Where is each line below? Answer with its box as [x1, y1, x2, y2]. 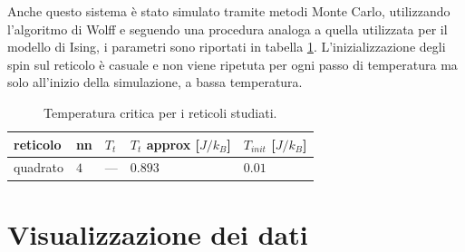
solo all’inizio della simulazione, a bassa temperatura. [7, 73, 303, 92]
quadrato [14, 158, 63, 177]
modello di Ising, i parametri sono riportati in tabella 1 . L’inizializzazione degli [7, 37, 446, 56]
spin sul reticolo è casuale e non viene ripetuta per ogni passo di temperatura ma [7, 54, 458, 73]
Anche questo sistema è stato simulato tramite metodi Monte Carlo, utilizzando [7, 2, 450, 20]
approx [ [146, 134, 199, 153]
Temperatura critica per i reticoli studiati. [44, 102, 277, 121]
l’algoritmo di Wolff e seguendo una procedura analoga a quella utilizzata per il [7, 19, 448, 38]
